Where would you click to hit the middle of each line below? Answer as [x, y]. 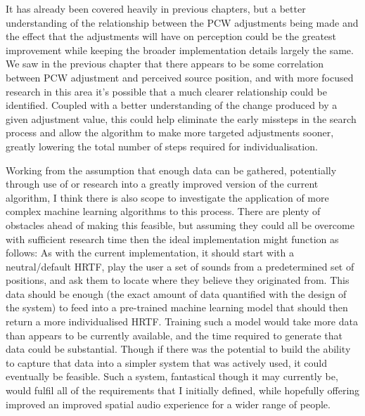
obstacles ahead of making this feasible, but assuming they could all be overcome [180, 225]
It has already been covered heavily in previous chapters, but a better [156, 8]
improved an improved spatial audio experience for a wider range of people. [168, 404]
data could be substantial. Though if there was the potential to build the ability [178, 349]
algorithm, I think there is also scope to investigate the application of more [167, 197]
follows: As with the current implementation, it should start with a [150, 253]
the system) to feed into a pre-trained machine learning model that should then [177, 307]
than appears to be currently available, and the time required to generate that [174, 335]
